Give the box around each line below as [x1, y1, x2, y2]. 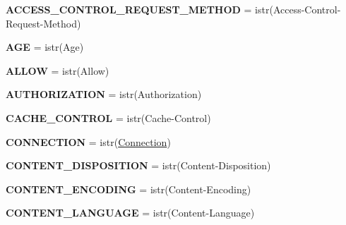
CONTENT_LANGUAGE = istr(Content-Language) [6, 205, 255, 220]
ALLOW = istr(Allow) [6, 63, 109, 78]
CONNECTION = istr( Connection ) [6, 134, 171, 149]
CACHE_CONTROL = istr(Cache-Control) [6, 110, 211, 125]
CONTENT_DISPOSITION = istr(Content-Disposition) [6, 158, 271, 173]
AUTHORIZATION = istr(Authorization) [6, 87, 202, 102]
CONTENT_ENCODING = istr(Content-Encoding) [6, 181, 251, 196]
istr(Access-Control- [255, 2, 341, 16]
